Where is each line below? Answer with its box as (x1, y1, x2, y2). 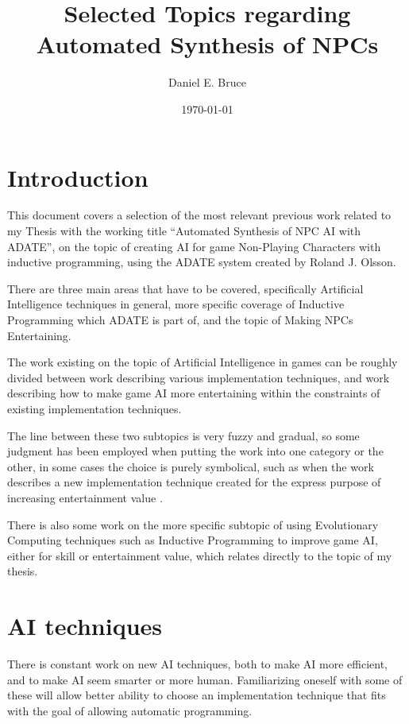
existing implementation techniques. (7, 400, 182, 416)
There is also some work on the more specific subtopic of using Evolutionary (7, 516, 379, 532)
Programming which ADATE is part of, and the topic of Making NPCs (7, 312, 353, 327)
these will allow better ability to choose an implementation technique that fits (7, 687, 386, 703)
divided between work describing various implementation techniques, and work (7, 369, 390, 385)
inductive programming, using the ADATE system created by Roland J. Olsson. (7, 254, 396, 270)
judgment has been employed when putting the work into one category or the (7, 443, 384, 459)
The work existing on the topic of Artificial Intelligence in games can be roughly (7, 354, 398, 370)
